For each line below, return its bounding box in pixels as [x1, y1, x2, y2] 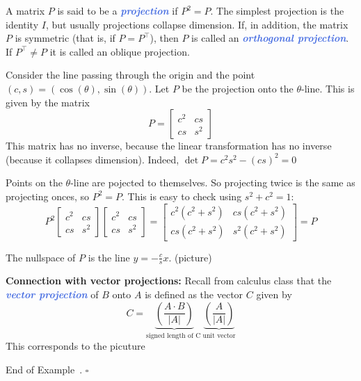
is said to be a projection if [57, 3, 178, 17]
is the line [88, 250, 130, 264]
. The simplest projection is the [210, 3, 344, 17]
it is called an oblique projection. [49, 44, 190, 58]
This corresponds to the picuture [6, 339, 145, 353]
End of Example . [6, 362, 83, 376]
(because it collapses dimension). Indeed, [6, 152, 179, 166]
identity [6, 17, 39, 31]
